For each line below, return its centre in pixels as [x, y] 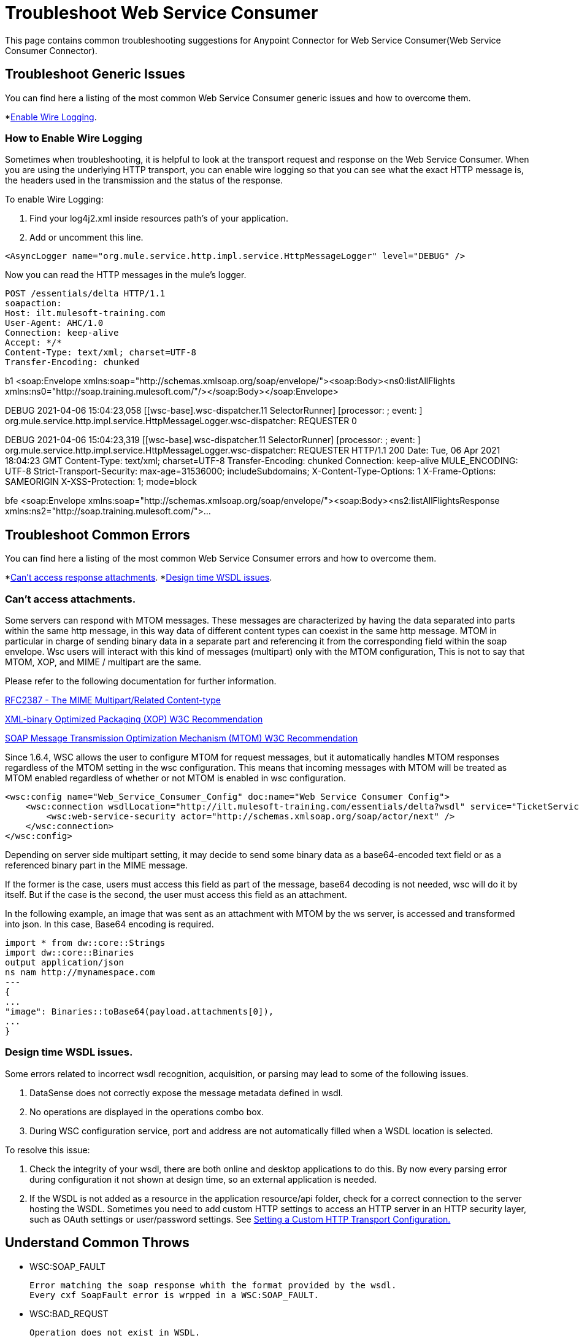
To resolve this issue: [48, 1150]
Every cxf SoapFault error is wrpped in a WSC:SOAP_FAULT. [174, 1295]
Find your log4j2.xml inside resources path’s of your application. [159, 218]
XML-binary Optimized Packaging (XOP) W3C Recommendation [134, 719]
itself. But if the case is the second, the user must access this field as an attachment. [176, 894]
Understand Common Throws [97, 1243]
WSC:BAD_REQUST [69, 1313]
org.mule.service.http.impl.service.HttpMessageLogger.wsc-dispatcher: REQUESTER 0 [181, 421]
